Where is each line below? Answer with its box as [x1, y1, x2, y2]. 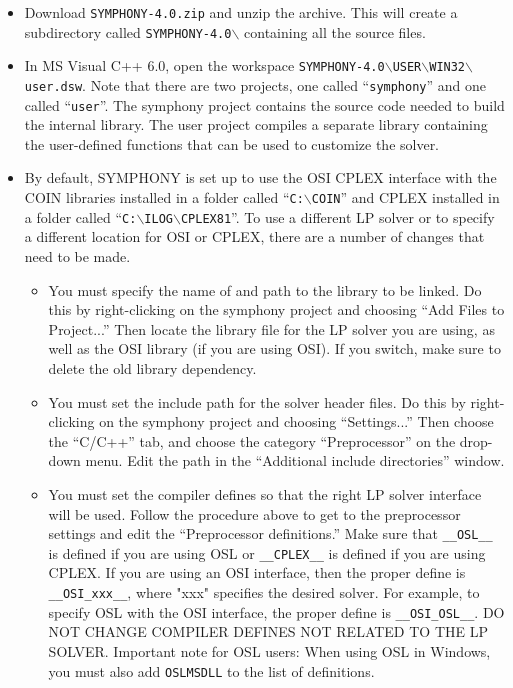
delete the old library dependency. [48, 357, 257, 378]
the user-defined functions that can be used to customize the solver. [24, 133, 440, 154]
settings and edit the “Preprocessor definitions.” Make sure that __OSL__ [48, 523, 493, 544]
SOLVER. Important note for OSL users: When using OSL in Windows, [48, 640, 491, 661]
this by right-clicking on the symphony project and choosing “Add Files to [48, 299, 505, 320]
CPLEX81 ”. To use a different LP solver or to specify [180, 206, 495, 227]
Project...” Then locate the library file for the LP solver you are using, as [48, 318, 495, 339]
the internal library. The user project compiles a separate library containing [24, 114, 488, 135]
